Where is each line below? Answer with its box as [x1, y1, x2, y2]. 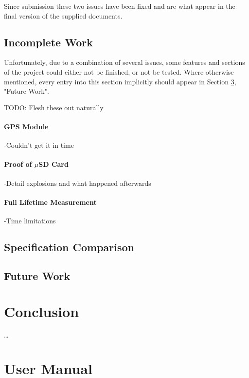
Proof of [4, 159, 32, 169]
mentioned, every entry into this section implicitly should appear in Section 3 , [4, 76, 236, 86]
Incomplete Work [4, 34, 93, 49]
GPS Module [4, 121, 49, 131]
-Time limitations [4, 215, 56, 225]
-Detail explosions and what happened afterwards [4, 178, 151, 188]
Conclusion [4, 301, 79, 321]
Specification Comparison [4, 239, 135, 254]
